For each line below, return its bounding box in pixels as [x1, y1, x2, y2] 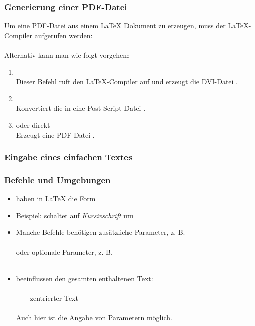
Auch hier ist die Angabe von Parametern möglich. [16, 312, 172, 323]
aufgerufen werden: [34, 30, 93, 40]
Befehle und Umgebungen [4, 173, 111, 186]
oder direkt [16, 119, 50, 130]
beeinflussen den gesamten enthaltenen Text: [16, 273, 153, 283]
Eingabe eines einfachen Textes [4, 151, 133, 163]
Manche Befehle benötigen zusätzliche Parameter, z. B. [16, 227, 185, 237]
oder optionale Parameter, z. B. [16, 246, 113, 257]
